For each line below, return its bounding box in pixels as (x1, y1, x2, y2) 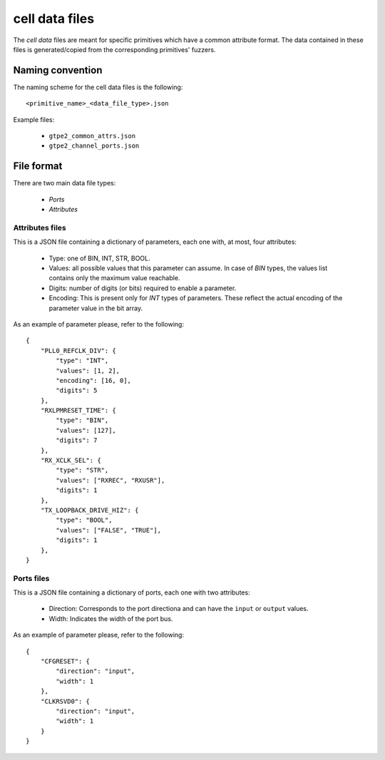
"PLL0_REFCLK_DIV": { (40, 346, 117, 354)
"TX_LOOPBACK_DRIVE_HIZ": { (40, 506, 139, 514)
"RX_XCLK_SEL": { (40, 456, 101, 465)
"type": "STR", (56, 466, 109, 474)
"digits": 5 (56, 386, 98, 395)
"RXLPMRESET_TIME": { (40, 406, 117, 415)
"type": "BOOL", (56, 516, 113, 524)
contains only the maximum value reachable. (48, 274, 180, 282)
